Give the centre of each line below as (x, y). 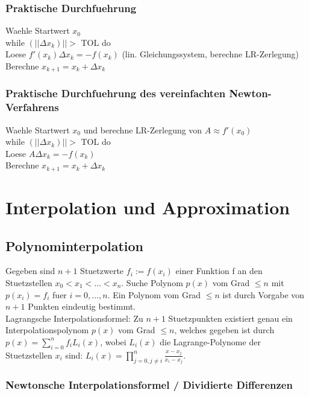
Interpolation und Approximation (148, 207)
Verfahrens (32, 107)
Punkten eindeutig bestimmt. (82, 306)
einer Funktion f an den (219, 271)
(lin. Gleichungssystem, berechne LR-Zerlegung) (211, 54)
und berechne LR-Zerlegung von (143, 129)
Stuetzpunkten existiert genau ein (230, 318)
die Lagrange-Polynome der (210, 341)
